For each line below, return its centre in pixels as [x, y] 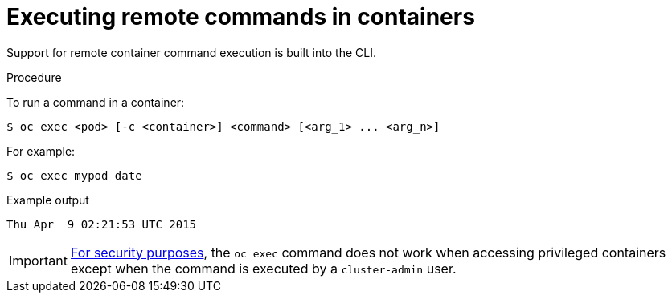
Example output [48, 200]
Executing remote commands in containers [241, 17]
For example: [41, 151]
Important [38, 260]
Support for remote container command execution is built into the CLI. [191, 52]
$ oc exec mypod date [74, 175]
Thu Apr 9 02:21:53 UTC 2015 [102, 224]
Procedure [34, 77]
